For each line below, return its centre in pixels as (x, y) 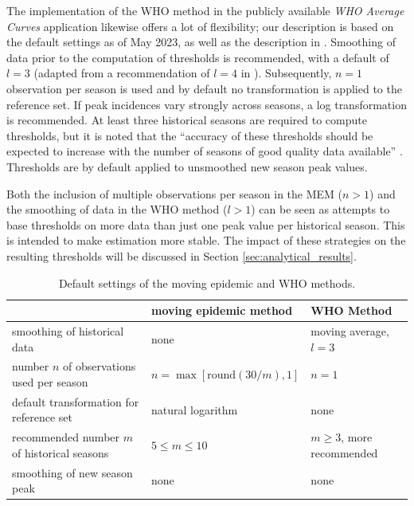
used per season (50, 381)
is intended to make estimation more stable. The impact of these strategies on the (206, 240)
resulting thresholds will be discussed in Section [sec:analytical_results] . (182, 255)
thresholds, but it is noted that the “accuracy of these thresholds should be (190, 135)
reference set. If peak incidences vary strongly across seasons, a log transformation (207, 104)
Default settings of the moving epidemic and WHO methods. (207, 282)
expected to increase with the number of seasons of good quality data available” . (205, 151)
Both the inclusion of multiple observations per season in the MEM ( (175, 193)
